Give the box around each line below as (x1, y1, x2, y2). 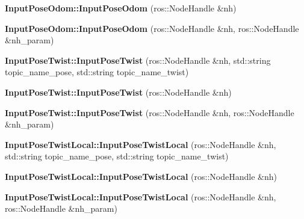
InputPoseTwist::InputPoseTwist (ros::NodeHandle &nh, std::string (5, 54, 271, 66)
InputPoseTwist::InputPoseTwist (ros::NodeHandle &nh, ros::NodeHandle (5, 106, 294, 119)
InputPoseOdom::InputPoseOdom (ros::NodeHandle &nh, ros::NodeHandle (5, 22, 299, 34)
